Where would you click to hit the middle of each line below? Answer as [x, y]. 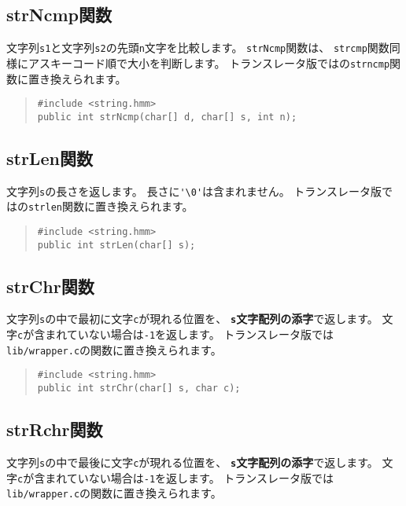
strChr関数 [50, 286]
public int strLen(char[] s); [116, 245]
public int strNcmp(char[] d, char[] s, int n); [167, 117]
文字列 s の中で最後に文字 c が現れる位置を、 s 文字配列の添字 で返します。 [192, 462]
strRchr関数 [55, 429]
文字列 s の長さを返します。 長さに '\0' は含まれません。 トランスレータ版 [194, 191]
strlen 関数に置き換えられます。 [111, 206]
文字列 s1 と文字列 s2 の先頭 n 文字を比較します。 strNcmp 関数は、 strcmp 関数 [198, 48]
